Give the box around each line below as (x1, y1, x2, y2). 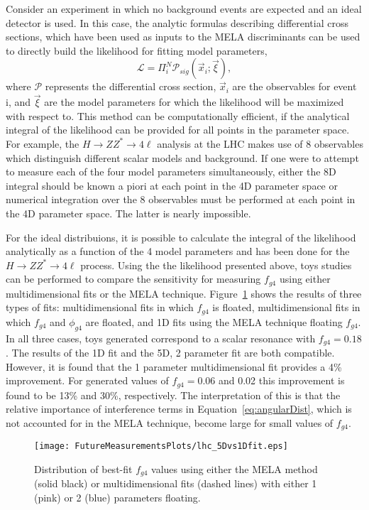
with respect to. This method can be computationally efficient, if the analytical (6, 108, 350, 123)
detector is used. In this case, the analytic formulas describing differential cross (6, 15, 348, 30)
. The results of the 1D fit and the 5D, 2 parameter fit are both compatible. (6, 345, 335, 360)
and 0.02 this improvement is (218, 373, 345, 388)
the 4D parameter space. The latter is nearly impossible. (6, 205, 251, 220)
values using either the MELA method (151, 462, 318, 476)
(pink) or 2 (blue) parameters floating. (34, 490, 201, 505)
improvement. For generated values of (6, 373, 169, 388)
